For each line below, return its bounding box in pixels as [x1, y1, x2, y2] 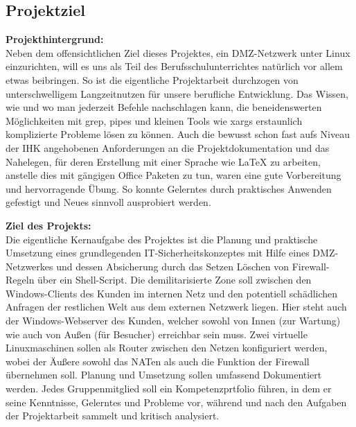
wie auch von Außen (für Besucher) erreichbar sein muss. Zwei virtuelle [6, 326, 308, 341]
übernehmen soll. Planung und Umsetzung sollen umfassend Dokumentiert [6, 367, 322, 382]
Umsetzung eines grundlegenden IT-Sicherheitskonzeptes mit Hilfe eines [6, 245, 310, 260]
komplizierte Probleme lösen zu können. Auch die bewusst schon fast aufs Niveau [6, 127, 350, 141]
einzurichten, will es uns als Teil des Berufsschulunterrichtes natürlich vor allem [6, 59, 343, 73]
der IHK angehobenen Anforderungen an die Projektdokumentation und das [6, 140, 330, 155]
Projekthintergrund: [6, 32, 104, 46]
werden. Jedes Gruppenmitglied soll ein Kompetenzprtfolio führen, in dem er [6, 381, 332, 396]
